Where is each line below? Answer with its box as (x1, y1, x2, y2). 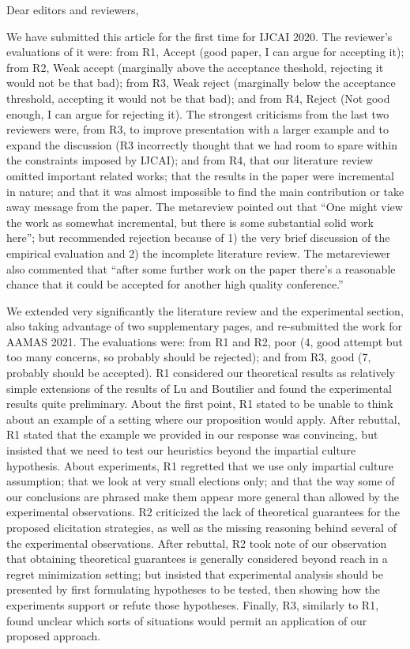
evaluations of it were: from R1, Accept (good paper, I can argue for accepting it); (6, 43, 404, 60)
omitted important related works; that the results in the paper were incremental (6, 167, 394, 183)
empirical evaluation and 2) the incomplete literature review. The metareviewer (6, 244, 391, 261)
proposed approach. (6, 628, 101, 644)
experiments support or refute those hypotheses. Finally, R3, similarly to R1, (6, 596, 379, 613)
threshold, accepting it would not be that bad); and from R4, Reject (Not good (6, 89, 390, 106)
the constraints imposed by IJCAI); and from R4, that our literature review (6, 152, 374, 168)
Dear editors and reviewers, (6, 2, 139, 17)
